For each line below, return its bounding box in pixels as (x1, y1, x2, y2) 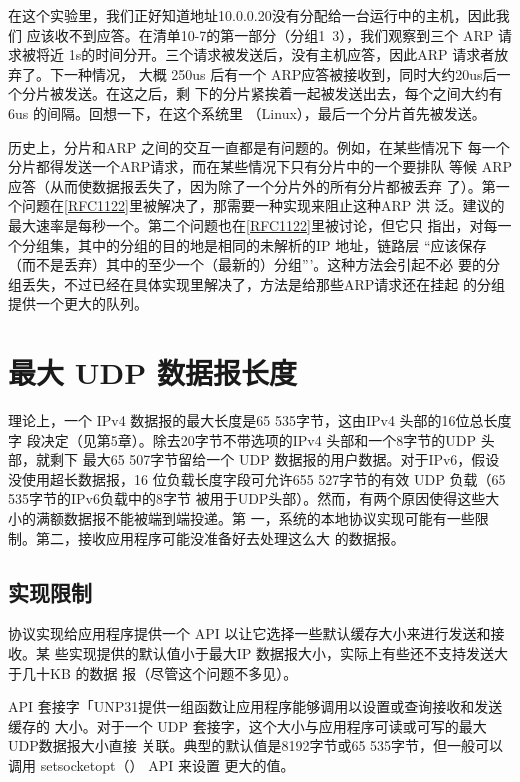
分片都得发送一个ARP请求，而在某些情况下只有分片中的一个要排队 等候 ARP (8, 156, 512, 177)
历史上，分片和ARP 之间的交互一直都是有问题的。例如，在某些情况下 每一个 (8, 136, 510, 157)
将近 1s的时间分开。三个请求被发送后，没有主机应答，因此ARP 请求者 (35, 44, 495, 65)
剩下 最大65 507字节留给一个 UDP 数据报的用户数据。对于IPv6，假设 (49, 449, 500, 470)
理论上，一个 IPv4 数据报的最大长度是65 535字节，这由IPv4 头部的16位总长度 (8, 410, 512, 431)
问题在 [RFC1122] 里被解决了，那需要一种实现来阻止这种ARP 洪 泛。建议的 (21, 195, 505, 216)
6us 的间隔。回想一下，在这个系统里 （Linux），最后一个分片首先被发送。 (8, 102, 486, 123)
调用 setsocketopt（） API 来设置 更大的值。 (8, 754, 295, 775)
